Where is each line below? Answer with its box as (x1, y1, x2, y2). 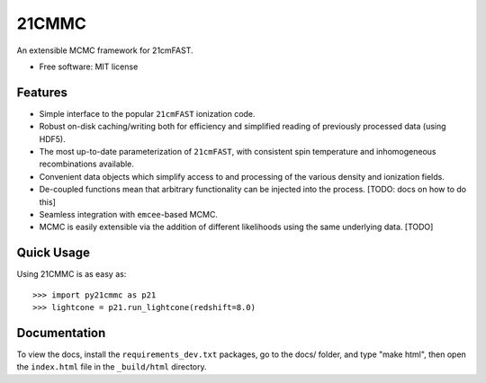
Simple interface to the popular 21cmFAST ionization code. (39, 108, 256, 119)
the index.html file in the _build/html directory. (16, 361, 207, 372)
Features (16, 85, 67, 100)
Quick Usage (16, 245, 90, 261)
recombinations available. (39, 158, 135, 170)
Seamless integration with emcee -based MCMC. (39, 209, 218, 219)
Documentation (16, 325, 106, 341)
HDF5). (39, 133, 67, 144)
